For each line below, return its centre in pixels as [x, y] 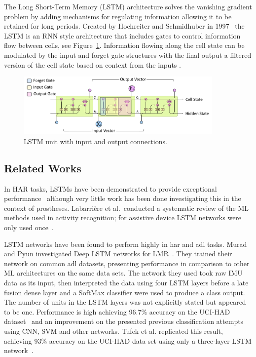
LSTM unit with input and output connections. [95, 141]
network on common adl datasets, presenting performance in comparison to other [127, 263]
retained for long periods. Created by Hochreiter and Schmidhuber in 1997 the [124, 26]
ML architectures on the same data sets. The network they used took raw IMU [123, 273]
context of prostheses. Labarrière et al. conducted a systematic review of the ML [126, 208]
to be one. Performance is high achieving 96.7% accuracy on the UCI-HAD [117, 311]
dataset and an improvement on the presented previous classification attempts [124, 321]
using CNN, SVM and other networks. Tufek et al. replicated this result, [113, 331]
